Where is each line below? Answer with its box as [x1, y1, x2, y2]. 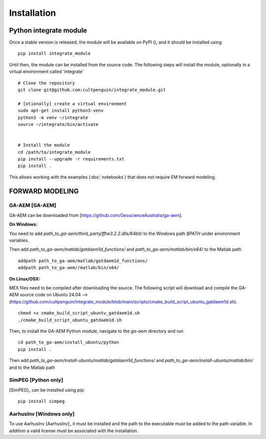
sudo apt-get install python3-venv [18, 108, 104, 114]
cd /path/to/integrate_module [18, 149, 91, 155]
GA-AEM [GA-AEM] [9, 202, 57, 209]
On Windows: [9, 221, 38, 227]
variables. [9, 238, 29, 243]
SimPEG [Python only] [9, 377, 64, 384]
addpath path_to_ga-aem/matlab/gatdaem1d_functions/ [18, 258, 148, 264]
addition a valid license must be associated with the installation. [9, 428, 138, 434]
